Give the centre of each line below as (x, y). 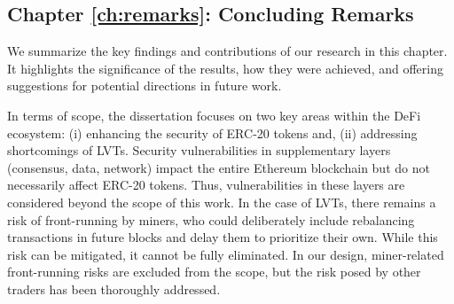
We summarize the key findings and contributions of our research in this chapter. (227, 51)
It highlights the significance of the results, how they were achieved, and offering (225, 68)
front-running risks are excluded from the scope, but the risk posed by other (214, 272)
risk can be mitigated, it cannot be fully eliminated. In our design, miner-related (226, 254)
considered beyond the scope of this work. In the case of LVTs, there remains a (222, 202)
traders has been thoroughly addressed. (114, 288)
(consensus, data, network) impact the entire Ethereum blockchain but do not (219, 167)
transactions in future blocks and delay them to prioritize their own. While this (223, 237)
